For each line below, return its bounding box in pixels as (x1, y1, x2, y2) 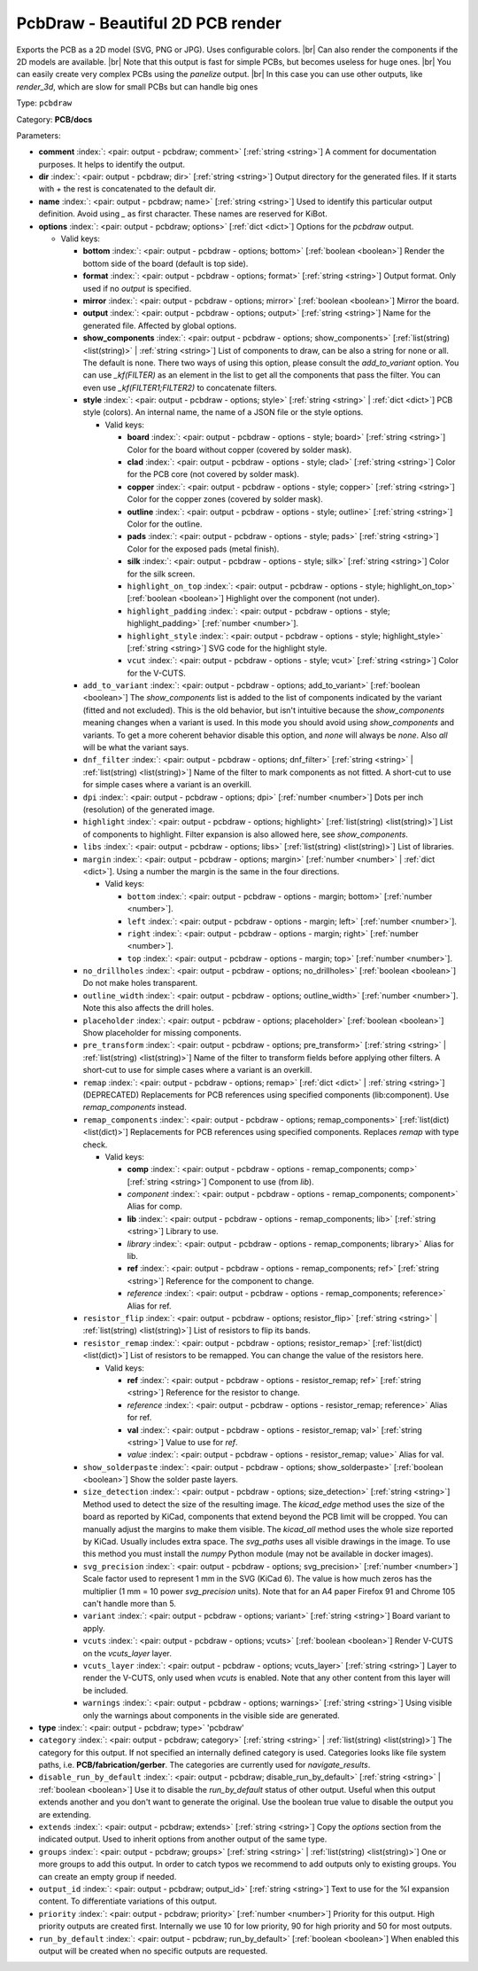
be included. (82, 1685, 128, 1695)
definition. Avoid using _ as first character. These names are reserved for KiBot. (38, 208, 328, 219)
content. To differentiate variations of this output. (38, 1896, 217, 1906)
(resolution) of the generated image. (82, 803, 215, 815)
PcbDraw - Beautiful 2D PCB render (16, 13, 282, 33)
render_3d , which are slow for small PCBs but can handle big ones (16, 81, 258, 92)
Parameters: (16, 129, 61, 141)
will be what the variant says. (82, 742, 189, 753)
